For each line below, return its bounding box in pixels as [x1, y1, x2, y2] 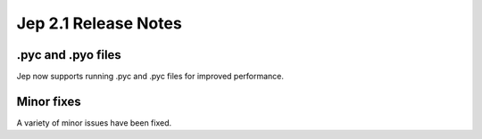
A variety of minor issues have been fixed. [16, 117, 172, 128]
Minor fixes [16, 94, 81, 109]
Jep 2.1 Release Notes [16, 13, 182, 33]
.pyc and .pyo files [16, 47, 122, 62]
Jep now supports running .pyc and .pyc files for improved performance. [16, 71, 285, 82]
